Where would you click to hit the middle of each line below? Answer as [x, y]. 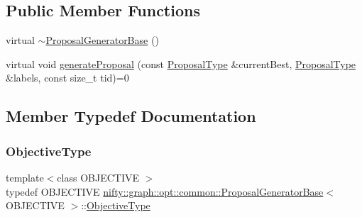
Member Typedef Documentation [131, 116]
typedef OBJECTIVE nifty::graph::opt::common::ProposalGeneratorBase [165, 191]
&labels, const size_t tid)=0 [67, 78]
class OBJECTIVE [98, 177]
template [25, 177]
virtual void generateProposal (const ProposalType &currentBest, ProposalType [181, 63]
